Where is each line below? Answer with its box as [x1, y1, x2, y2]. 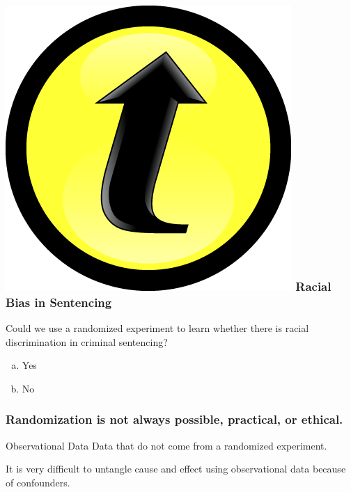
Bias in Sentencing [6, 293, 112, 310]
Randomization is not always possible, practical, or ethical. [6, 411, 343, 428]
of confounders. [6, 475, 70, 489]
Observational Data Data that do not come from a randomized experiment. [6, 438, 327, 452]
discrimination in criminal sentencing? [6, 334, 168, 349]
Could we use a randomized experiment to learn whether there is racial [6, 321, 309, 335]
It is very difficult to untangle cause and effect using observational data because [6, 461, 346, 476]
